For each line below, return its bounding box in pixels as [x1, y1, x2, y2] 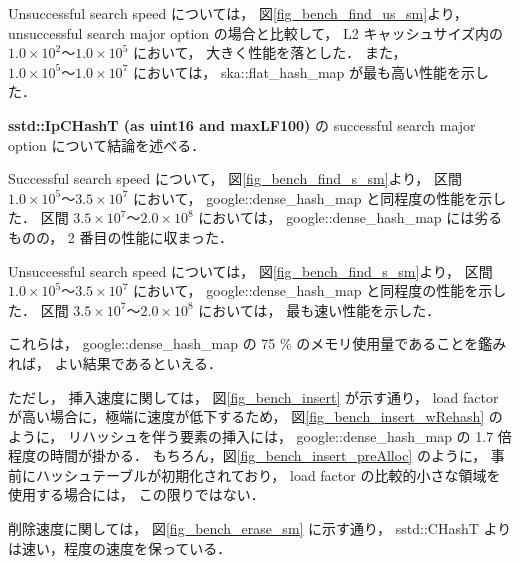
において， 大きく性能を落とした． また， [132, 42, 407, 63]
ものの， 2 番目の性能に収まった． [8, 226, 233, 247]
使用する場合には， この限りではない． [8, 484, 265, 505]
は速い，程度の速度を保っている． [8, 537, 232, 558]
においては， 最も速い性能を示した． [198, 299, 441, 320]
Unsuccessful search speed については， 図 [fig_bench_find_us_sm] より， [8, 3, 468, 23]
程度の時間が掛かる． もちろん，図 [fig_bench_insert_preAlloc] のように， [8, 445, 487, 466]
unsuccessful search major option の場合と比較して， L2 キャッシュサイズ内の [8, 22, 503, 43]
